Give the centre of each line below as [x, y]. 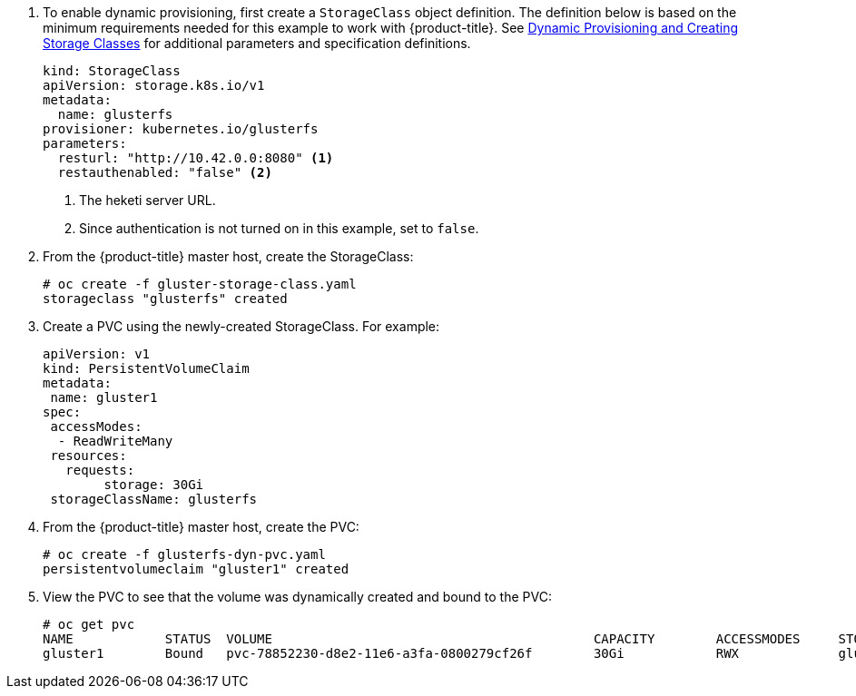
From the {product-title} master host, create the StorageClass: [228, 256]
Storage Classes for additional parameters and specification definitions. [257, 43]
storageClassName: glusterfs [154, 499]
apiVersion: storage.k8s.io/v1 [154, 85]
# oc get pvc [89, 624]
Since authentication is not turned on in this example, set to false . [279, 228]
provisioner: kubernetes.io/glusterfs [181, 129]
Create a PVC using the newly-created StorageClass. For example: [241, 326]
